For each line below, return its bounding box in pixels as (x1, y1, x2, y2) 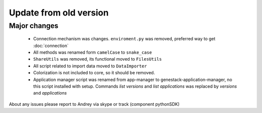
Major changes (9, 21, 59, 30)
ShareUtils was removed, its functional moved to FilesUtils (33, 56, 162, 62)
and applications (33, 90, 67, 96)
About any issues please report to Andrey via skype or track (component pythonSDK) (9, 101, 180, 107)
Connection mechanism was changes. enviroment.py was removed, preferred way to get (33, 36, 215, 42)
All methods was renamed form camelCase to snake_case (33, 49, 152, 55)
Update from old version (9, 7, 109, 18)
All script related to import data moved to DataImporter (33, 63, 147, 69)
